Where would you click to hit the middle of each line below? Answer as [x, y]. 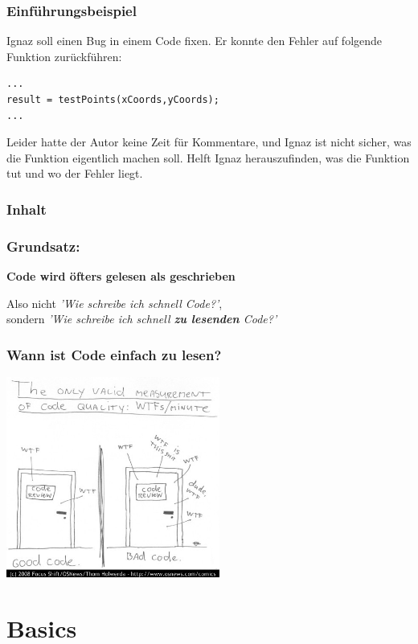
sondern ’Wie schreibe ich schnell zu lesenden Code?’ [142, 319]
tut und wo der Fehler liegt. [75, 173]
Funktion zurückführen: [64, 56]
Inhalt [27, 209]
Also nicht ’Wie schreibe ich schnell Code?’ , [115, 303]
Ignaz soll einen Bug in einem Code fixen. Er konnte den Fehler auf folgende [195, 41]
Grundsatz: [43, 246]
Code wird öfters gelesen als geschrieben [121, 276]
